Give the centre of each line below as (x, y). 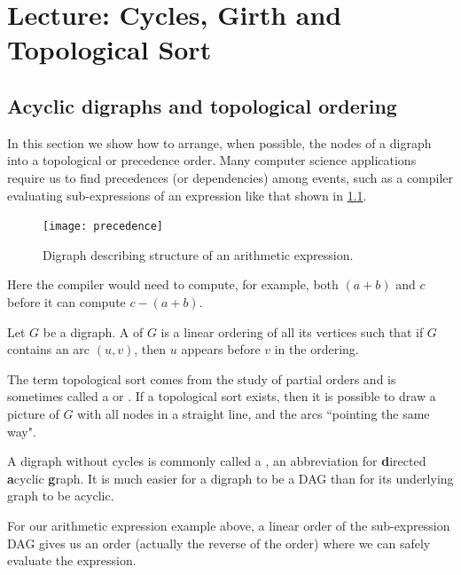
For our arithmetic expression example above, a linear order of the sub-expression (229, 525)
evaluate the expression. (72, 560)
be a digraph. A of (93, 331)
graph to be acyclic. (61, 496)
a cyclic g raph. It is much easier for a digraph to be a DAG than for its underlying (230, 478)
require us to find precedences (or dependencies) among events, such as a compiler (230, 177)
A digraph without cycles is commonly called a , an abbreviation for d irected (217, 461)
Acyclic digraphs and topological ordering (202, 105)
